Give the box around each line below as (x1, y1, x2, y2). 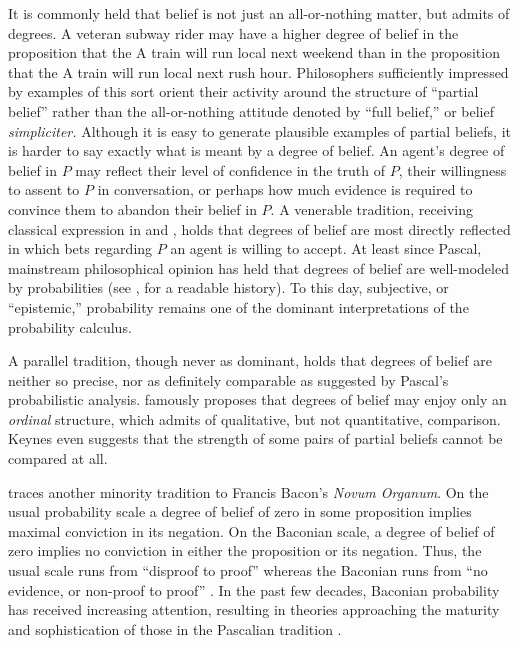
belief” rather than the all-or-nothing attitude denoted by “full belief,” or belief (8, 100, 494, 121)
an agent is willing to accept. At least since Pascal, (170, 238, 482, 259)
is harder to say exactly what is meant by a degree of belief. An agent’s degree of (8, 140, 505, 161)
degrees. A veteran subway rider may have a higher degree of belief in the (8, 22, 459, 43)
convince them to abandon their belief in (8, 198, 257, 219)
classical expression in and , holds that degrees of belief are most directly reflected (8, 218, 511, 239)
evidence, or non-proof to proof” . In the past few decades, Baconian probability (8, 579, 500, 600)
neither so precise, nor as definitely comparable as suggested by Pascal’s (8, 369, 449, 390)
